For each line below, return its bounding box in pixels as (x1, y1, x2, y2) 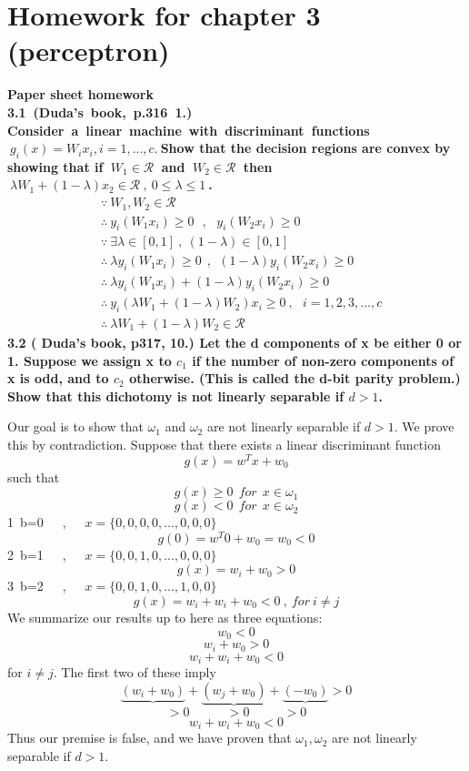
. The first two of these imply (53, 662, 216, 681)
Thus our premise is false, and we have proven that (7, 728, 292, 747)
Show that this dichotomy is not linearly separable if (7, 386, 344, 405)
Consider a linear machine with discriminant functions (7, 120, 370, 139)
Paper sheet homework (7, 85, 154, 104)
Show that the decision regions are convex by (160, 138, 451, 157)
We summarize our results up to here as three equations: (7, 608, 323, 627)
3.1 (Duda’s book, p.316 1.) (7, 102, 193, 121)
